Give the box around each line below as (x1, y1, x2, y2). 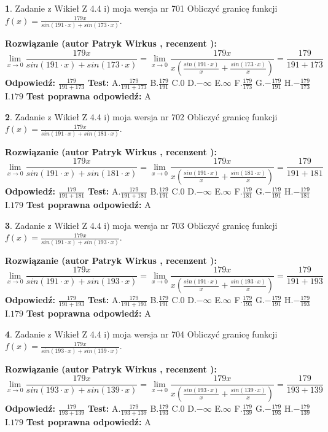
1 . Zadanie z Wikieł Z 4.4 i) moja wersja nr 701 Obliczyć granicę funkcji (5, 2, 278, 14)
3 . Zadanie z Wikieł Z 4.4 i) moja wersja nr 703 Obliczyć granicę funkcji (5, 218, 278, 231)
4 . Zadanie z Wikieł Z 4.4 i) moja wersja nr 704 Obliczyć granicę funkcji (5, 327, 278, 340)
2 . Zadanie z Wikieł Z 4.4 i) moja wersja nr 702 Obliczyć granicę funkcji (5, 110, 278, 123)
